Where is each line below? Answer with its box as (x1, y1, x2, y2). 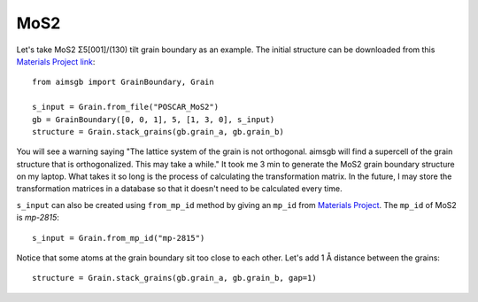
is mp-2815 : (16, 213, 59, 223)
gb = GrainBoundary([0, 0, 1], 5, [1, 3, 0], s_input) (32, 114, 275, 124)
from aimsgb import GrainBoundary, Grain (32, 77, 214, 88)
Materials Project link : (16, 56, 96, 66)
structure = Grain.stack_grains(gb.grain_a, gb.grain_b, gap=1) (32, 273, 318, 283)
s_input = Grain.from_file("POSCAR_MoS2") (32, 102, 220, 112)
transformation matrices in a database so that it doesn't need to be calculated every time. (16, 183, 343, 194)
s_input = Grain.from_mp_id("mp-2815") (32, 233, 205, 243)
